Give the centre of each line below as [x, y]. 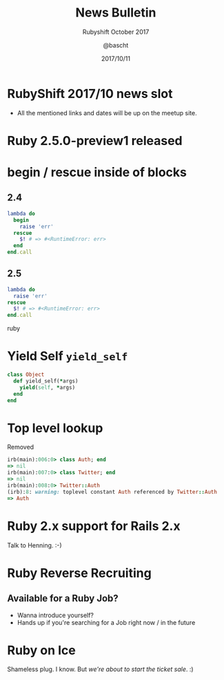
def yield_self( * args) [46, 381]
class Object [26, 375]
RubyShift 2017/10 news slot [90, 94]
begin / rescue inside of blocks [97, 172]
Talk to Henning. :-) [34, 545]
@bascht [116, 45]
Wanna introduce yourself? [55, 615]
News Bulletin [116, 13]
